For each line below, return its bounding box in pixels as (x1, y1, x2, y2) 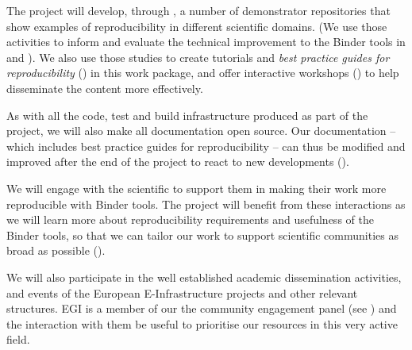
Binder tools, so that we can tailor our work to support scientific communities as (6, 226, 399, 243)
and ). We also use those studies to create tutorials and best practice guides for (6, 48, 390, 65)
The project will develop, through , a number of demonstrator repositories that (6, 2, 391, 18)
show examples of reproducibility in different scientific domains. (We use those (6, 17, 387, 34)
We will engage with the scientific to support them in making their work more (6, 179, 387, 196)
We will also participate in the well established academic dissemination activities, (6, 268, 402, 285)
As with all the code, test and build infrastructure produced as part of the (6, 106, 368, 123)
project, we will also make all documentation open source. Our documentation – (6, 122, 396, 139)
